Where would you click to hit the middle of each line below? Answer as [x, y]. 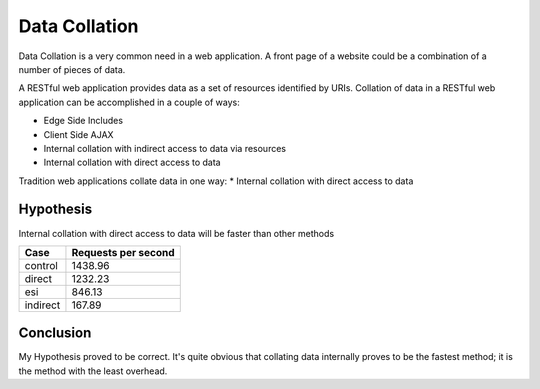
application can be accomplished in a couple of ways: [129, 102]
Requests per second [123, 252]
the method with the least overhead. [93, 371]
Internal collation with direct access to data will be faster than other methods [176, 233]
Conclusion [55, 333]
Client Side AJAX [78, 134]
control [41, 265]
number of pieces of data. [72, 69]
